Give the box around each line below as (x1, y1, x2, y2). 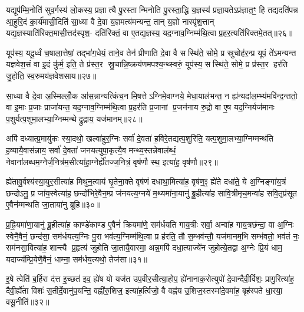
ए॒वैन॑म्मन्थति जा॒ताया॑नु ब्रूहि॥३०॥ (6, 198, 101, 211)
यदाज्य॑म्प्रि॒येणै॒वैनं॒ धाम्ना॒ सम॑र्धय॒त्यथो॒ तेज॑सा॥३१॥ (6, 252, 148, 265)
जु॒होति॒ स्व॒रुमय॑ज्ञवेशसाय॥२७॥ (6, 69, 97, 81)
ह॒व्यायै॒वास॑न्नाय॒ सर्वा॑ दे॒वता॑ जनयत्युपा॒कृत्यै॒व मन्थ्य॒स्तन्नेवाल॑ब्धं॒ (6, 143, 176, 156)
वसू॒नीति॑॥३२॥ (6, 295, 49, 308)
